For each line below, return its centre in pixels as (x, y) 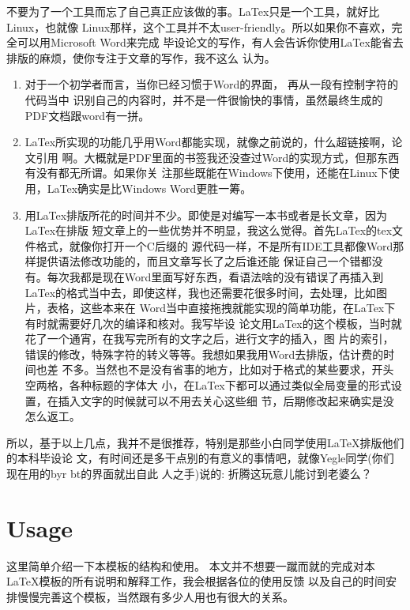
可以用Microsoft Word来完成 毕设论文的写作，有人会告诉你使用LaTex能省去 (210, 42)
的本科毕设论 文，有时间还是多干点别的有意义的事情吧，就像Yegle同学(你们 (200, 458)
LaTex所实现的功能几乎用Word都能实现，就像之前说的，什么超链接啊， (208, 142)
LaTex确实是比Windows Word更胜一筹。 (149, 188)
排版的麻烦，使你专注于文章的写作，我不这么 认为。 (141, 57)
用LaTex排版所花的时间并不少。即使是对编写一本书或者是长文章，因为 (206, 215)
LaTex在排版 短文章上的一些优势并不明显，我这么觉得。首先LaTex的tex (209, 230)
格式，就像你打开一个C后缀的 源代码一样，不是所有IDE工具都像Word (214, 245)
